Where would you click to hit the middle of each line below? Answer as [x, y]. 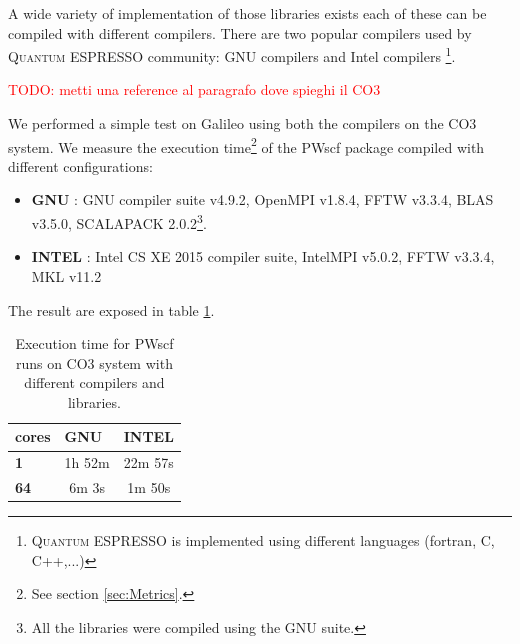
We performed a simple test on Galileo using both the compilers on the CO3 [242, 123]
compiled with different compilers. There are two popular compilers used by [240, 32]
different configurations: [80, 165]
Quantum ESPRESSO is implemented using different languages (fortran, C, [263, 540]
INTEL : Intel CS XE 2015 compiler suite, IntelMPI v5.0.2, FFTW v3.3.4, [263, 256]
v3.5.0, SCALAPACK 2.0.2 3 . [119, 221]
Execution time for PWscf [94, 343]
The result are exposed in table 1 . [111, 309]
